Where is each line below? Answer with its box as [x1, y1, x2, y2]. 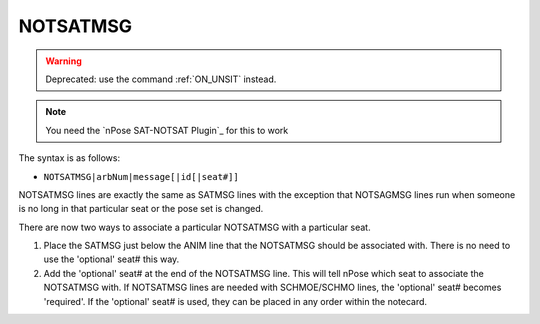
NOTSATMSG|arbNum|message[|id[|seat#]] [43, 171, 239, 182]
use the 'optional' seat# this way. [43, 253, 180, 265]
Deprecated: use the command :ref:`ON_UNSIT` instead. [45, 73, 277, 85]
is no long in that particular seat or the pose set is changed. [18, 203, 264, 215]
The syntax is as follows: [18, 152, 120, 164]
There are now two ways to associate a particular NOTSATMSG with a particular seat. [18, 221, 371, 233]
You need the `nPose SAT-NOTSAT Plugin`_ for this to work [45, 124, 289, 136]
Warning [45, 55, 82, 67]
